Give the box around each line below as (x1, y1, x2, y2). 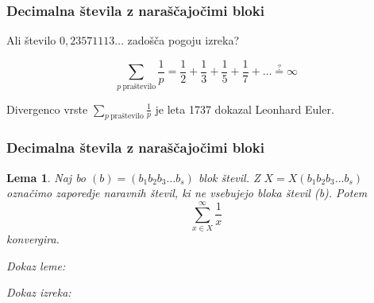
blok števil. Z (198, 169, 260, 185)
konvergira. (6, 230, 60, 247)
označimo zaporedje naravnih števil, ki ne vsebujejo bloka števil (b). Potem (6, 185, 368, 201)
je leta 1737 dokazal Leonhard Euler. (155, 100, 334, 117)
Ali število (6, 32, 56, 49)
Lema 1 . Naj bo (6, 169, 87, 185)
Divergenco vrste (6, 100, 88, 117)
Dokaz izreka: (6, 284, 71, 301)
